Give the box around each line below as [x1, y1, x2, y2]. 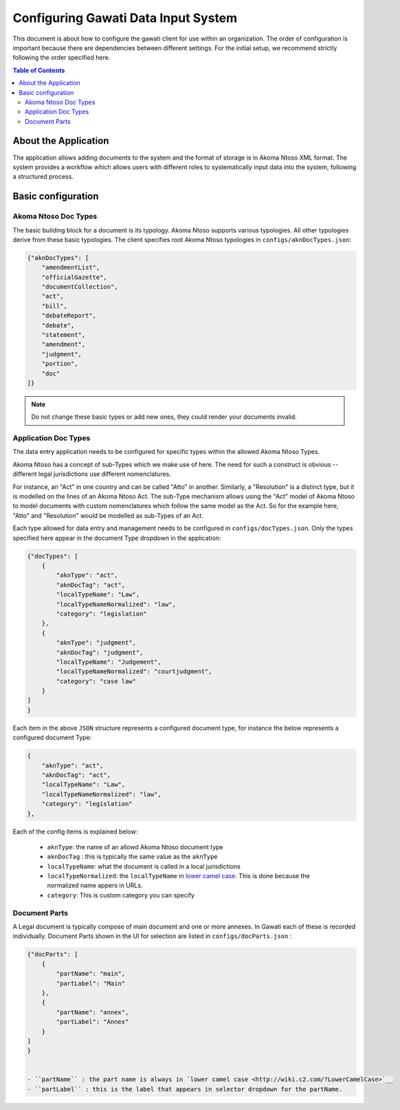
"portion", [41, 360, 78, 368]
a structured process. [12, 173, 74, 181]
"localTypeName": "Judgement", [56, 657, 162, 666]
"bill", [41, 302, 68, 309]
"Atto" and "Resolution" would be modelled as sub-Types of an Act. [12, 511, 204, 519]
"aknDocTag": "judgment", [56, 649, 144, 656]
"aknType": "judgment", [56, 639, 137, 646]
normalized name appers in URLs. [47, 881, 143, 890]
